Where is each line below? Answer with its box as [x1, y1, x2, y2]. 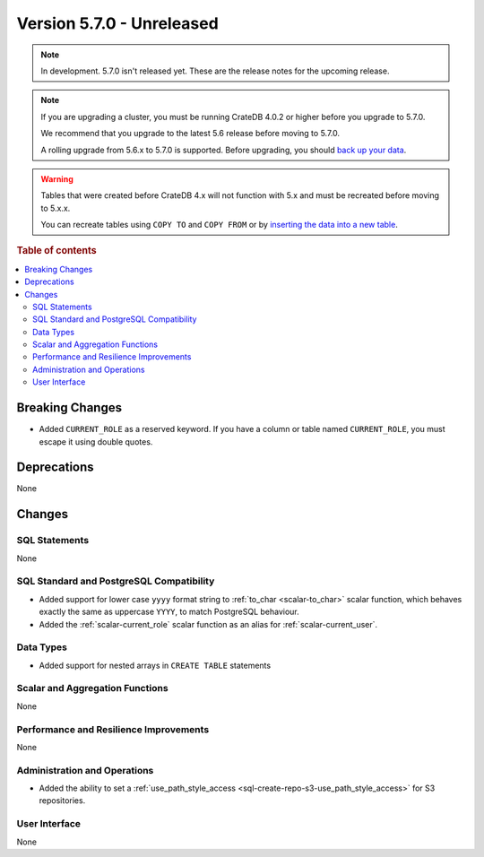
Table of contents [16, 245, 98, 257]
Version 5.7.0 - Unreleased [16, 13, 219, 33]
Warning [40, 173, 73, 184]
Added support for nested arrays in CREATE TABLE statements [39, 660, 272, 671]
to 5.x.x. [40, 203, 71, 213]
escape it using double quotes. [39, 436, 153, 447]
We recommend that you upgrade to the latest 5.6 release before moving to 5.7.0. [40, 128, 341, 139]
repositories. [39, 795, 86, 806]
